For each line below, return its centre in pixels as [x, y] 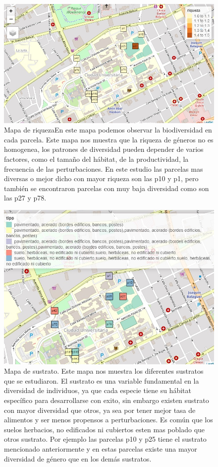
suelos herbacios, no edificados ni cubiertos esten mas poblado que [105, 429]
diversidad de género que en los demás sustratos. [78, 458]
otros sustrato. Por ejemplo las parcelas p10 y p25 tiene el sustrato [105, 439]
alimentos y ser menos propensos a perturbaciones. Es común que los [109, 420]
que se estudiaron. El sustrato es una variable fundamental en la [102, 380]
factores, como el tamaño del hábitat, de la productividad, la [96, 159]
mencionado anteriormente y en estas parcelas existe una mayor [101, 448]
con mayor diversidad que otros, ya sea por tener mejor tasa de [100, 410]
